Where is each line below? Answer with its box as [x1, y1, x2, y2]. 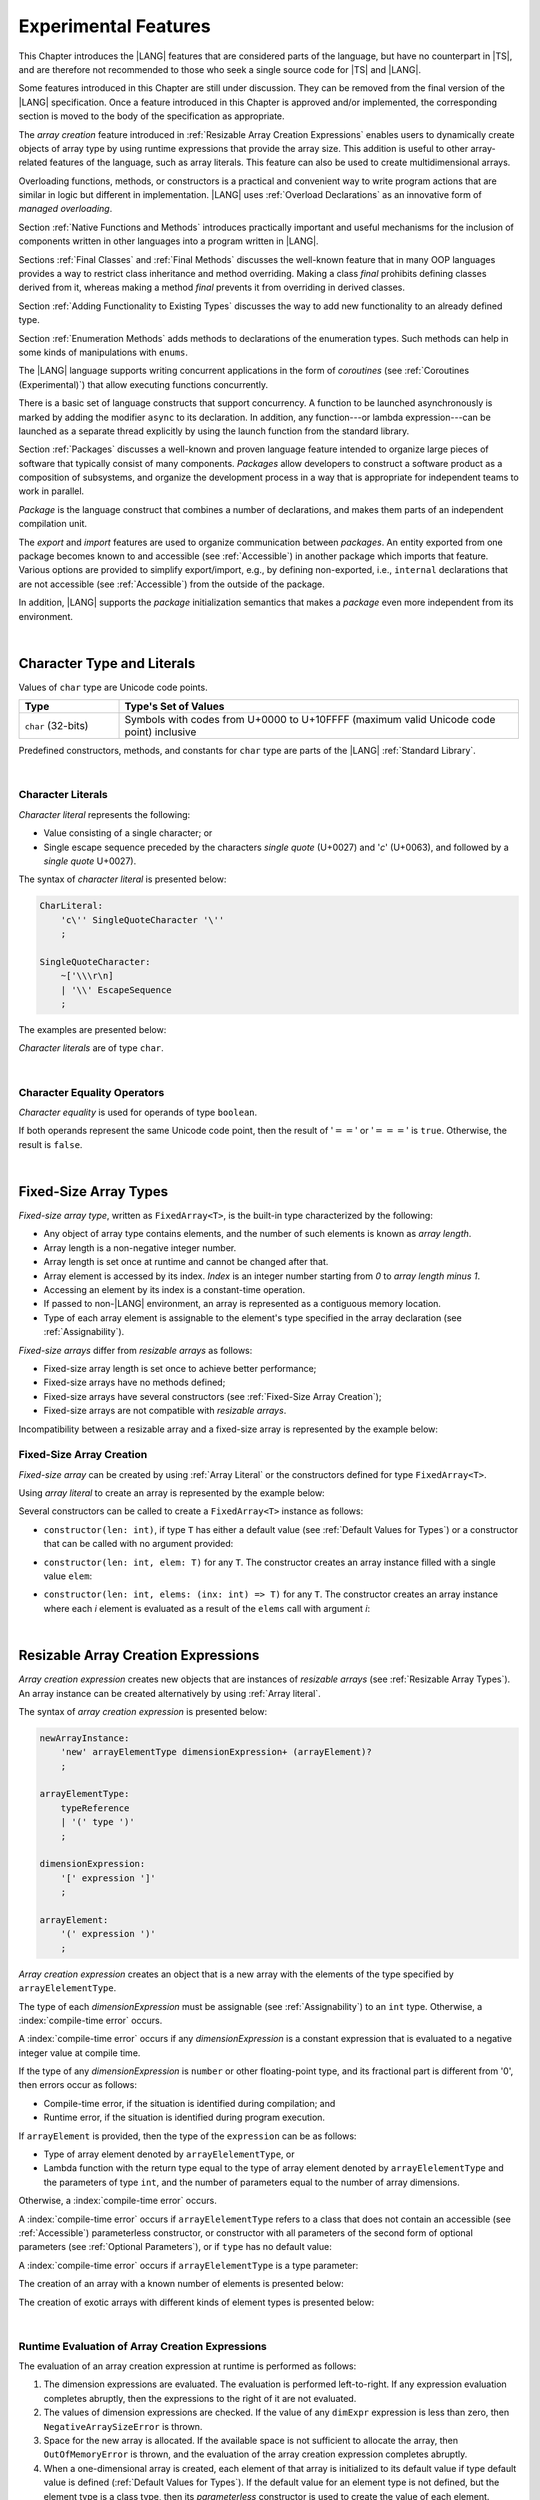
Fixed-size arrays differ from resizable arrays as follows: [18, 1344, 253, 1356]
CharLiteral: [39, 900, 104, 912]
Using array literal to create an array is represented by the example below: [18, 1487, 325, 1499]
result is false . [18, 1138, 83, 1150]
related [18, 156, 48, 169]
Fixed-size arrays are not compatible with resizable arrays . [43, 1405, 287, 1417]
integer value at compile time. [18, 2046, 141, 2059]
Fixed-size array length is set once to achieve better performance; [43, 1363, 317, 1374]
